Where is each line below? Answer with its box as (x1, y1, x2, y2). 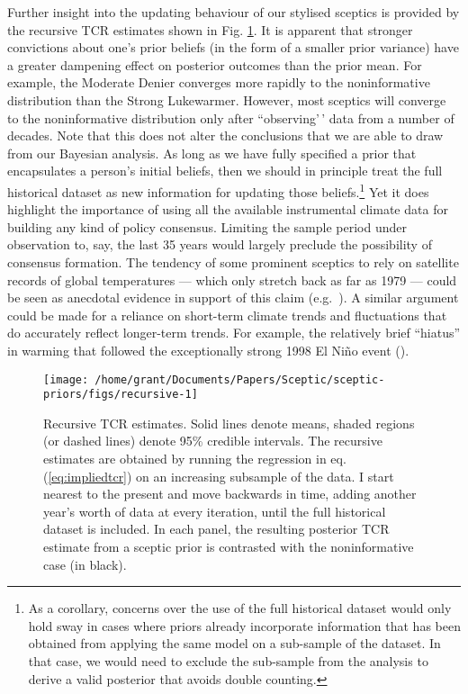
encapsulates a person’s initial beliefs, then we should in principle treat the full (7, 161, 443, 180)
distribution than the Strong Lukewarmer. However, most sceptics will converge (7, 90, 446, 109)
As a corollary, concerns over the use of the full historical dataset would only (28, 599, 452, 617)
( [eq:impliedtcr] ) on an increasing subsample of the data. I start (43, 466, 394, 485)
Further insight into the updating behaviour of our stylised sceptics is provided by (7, 3, 460, 21)
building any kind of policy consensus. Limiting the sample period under (7, 217, 407, 236)
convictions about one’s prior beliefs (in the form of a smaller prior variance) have (7, 38, 459, 57)
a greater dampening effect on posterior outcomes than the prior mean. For (7, 55, 422, 74)
